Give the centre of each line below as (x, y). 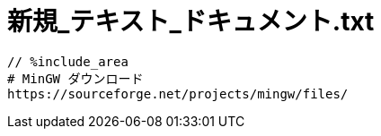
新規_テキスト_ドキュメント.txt (191, 21)
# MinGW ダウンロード (75, 78)
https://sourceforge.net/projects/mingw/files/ (178, 93)
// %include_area (68, 61)
